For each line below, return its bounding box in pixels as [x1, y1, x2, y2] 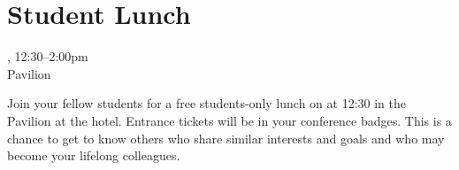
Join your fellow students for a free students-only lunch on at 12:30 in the [7, 94, 406, 112]
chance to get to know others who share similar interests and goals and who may [7, 128, 445, 147]
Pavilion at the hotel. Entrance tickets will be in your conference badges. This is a [7, 111, 452, 129]
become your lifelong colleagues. [7, 146, 180, 165]
